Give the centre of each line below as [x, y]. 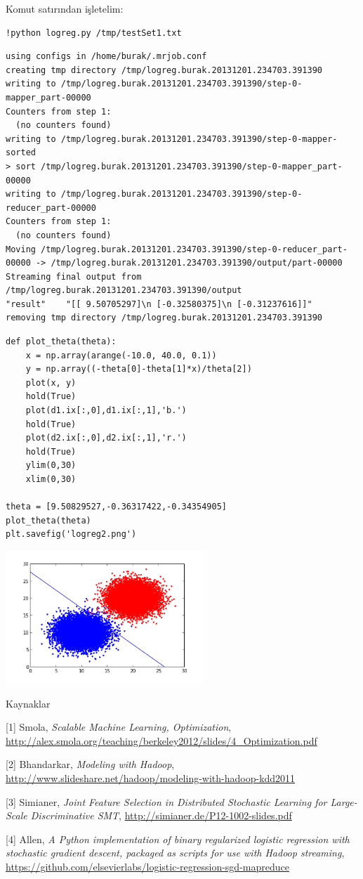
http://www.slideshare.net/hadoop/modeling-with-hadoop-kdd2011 [151, 777]
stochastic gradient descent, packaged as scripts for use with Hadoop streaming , [175, 853]
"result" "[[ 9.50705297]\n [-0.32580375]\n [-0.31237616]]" [159, 304]
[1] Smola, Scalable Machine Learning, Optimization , [119, 727]
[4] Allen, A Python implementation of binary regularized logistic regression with [178, 839]
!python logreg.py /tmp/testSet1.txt [94, 33]
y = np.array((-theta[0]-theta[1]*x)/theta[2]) [139, 369]
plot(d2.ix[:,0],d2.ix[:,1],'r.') [106, 438]
